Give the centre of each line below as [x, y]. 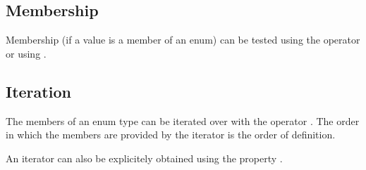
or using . [26, 53]
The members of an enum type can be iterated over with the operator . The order [183, 120]
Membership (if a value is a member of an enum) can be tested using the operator [183, 40]
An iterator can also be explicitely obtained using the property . [144, 158]
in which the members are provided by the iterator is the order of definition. [171, 135]
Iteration [38, 91]
